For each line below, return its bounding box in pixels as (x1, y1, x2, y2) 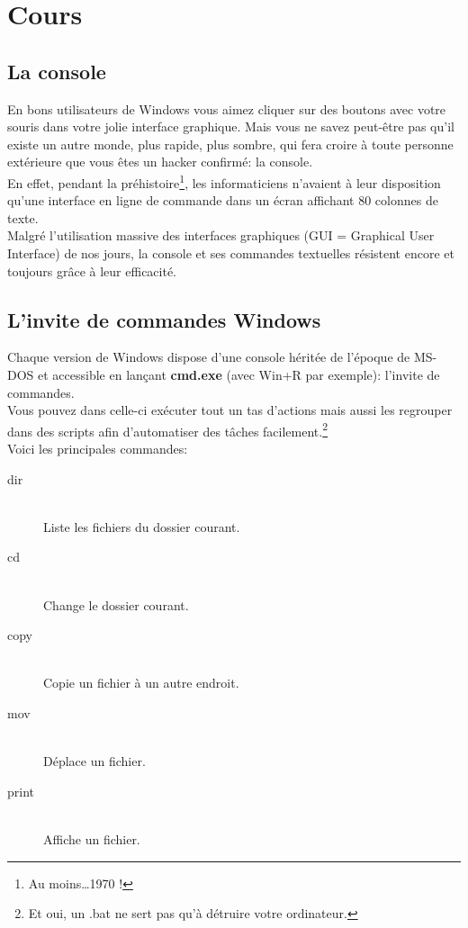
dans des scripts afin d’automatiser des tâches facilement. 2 (7, 419, 328, 440)
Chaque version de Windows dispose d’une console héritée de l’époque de (7, 347, 410, 366)
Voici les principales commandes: (7, 439, 188, 457)
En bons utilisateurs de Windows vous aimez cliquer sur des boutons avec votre (7, 99, 446, 118)
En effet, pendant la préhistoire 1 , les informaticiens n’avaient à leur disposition (7, 170, 441, 192)
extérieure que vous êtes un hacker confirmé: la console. (7, 152, 313, 171)
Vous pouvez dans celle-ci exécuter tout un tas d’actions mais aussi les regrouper (7, 401, 453, 419)
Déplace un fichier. (43, 752, 146, 770)
